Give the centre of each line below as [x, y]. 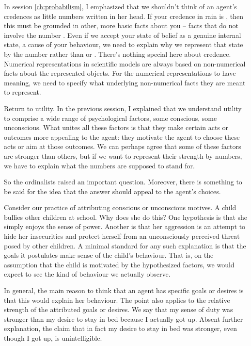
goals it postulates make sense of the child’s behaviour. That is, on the [109, 255]
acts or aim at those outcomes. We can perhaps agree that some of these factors [123, 146]
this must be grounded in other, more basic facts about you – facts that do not [121, 25]
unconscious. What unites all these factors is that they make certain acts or [116, 127]
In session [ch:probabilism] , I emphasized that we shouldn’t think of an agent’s [120, 6]
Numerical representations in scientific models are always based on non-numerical [125, 63]
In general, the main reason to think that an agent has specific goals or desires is [124, 290]
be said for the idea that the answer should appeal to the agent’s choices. [112, 191]
